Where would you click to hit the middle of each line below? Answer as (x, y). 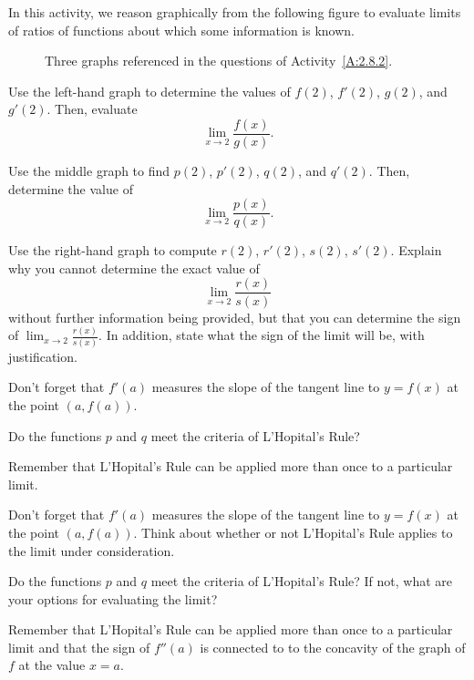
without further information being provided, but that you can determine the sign (235, 317)
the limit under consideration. (92, 550)
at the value (52, 665)
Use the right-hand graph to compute (113, 250)
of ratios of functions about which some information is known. (181, 30)
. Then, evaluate (92, 109)
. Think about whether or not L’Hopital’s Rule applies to (293, 532)
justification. (43, 356)
